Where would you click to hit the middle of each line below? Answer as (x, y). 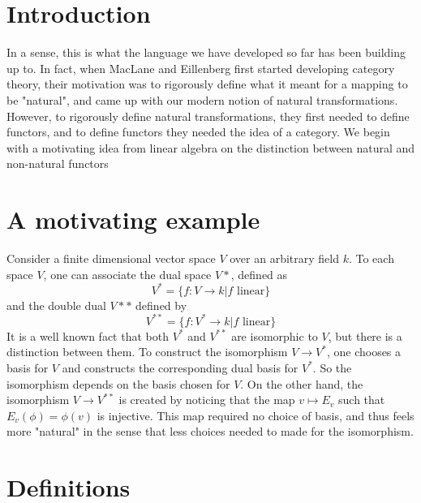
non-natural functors (58, 163)
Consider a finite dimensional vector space (111, 258)
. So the (332, 367)
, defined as (259, 274)
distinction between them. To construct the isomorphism (147, 352)
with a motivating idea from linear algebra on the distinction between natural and (211, 147)
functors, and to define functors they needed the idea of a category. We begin (198, 132)
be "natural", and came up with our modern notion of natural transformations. (202, 99)
